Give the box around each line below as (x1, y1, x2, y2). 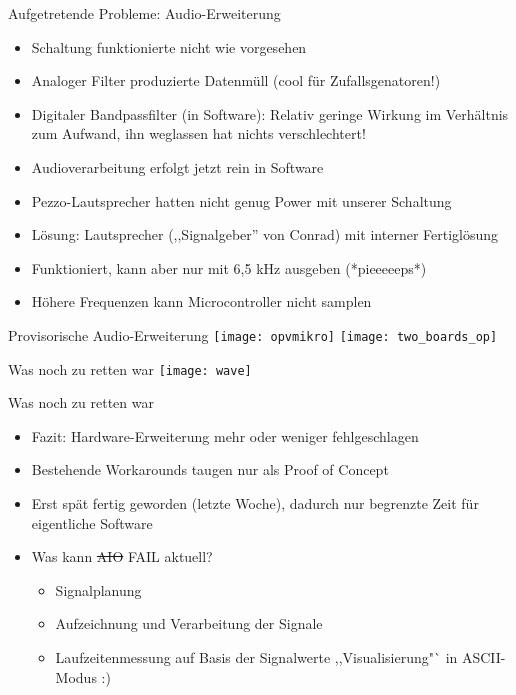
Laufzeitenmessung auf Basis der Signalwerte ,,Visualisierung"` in (55, 647, 458, 667)
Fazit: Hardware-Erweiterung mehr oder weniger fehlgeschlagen (31, 425, 419, 446)
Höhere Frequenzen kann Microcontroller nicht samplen (31, 291, 372, 312)
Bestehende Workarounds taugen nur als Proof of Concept (31, 459, 389, 480)
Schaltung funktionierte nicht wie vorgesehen (31, 36, 307, 57)
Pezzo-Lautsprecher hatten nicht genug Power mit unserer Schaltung (31, 190, 452, 211)
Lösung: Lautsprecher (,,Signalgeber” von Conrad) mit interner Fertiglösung (31, 224, 499, 245)
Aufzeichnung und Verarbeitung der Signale (55, 613, 323, 634)
